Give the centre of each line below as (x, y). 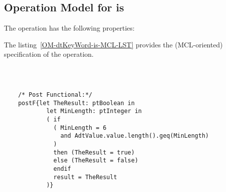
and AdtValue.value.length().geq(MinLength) (135, 136)
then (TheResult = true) (94, 152)
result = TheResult (85, 177)
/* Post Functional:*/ (55, 95)
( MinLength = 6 (80, 128)
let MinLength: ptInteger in (94, 111)
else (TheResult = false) (96, 161)
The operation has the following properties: (69, 28)
